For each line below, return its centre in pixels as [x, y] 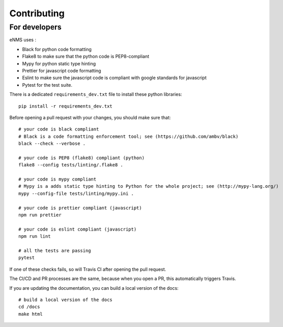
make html [31, 314]
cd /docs [29, 307]
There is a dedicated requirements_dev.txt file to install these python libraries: [96, 94]
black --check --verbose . [52, 144]
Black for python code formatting [57, 49]
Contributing [37, 13]
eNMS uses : [23, 40]
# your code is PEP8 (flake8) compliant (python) [82, 158]
